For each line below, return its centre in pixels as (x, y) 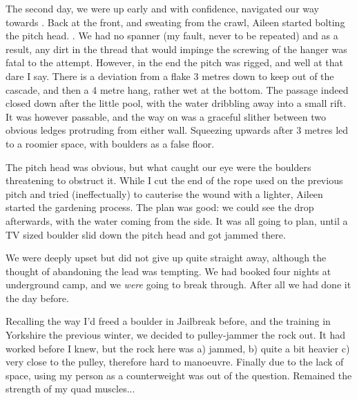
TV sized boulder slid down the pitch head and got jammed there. (146, 234)
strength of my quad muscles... (70, 389)
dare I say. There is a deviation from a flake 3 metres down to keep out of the (170, 76)
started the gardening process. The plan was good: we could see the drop (160, 207)
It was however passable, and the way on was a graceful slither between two (166, 116)
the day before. (37, 298)
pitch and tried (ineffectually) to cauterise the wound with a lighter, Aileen (164, 193)
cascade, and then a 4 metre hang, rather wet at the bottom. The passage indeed (177, 89)
